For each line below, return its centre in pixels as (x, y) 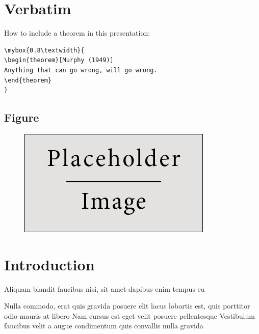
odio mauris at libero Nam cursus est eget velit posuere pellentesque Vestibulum (129, 315)
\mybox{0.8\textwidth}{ (44, 50)
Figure (22, 117)
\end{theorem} (28, 80)
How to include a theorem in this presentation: (77, 33)
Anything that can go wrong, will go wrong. (81, 70)
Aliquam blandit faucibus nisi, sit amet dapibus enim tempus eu (105, 288)
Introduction (49, 264)
